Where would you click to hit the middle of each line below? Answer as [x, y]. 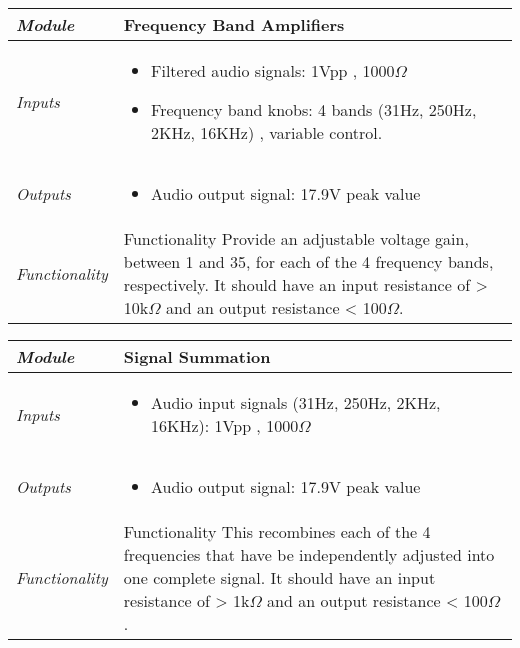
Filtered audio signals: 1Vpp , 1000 [273, 70]
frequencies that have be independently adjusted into [309, 554]
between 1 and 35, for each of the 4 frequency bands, [308, 261]
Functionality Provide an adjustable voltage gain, [296, 238]
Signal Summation [197, 356]
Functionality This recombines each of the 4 [277, 531]
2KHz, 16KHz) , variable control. [267, 132]
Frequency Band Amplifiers [234, 24]
